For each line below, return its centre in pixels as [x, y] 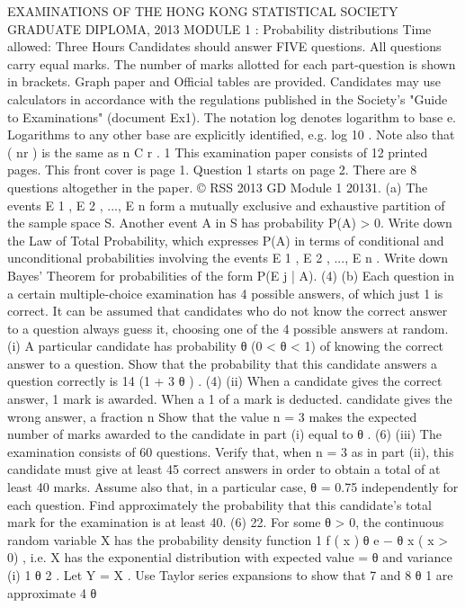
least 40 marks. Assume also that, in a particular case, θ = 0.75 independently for [233, 487]
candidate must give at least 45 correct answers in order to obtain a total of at [224, 469]
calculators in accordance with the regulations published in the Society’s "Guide [228, 98]
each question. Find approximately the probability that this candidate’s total [219, 504]
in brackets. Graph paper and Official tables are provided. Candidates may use [224, 81]
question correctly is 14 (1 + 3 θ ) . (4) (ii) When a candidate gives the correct [225, 381]
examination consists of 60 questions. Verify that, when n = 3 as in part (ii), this [231, 451]
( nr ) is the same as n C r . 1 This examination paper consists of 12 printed [218, 152]
